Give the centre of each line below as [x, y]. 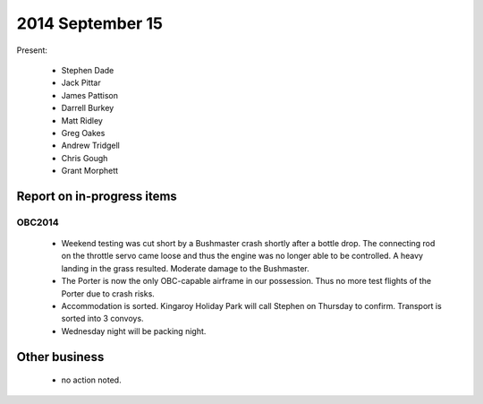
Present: [32, 50]
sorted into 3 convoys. [102, 319]
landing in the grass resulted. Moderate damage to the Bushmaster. [185, 268]
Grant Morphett [90, 171]
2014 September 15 [89, 23]
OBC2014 [38, 222]
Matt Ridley [82, 120]
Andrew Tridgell [90, 146]
